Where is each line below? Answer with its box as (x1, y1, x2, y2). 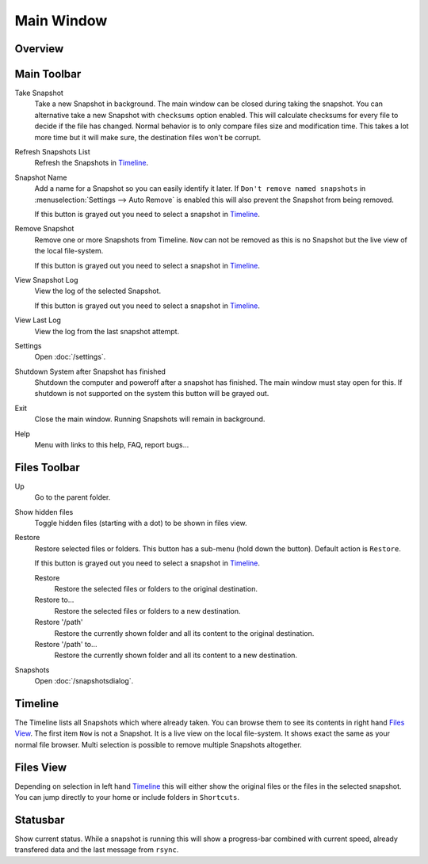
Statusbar (14, 813, 65, 827)
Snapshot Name (14, 173, 67, 182)
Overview (14, 42, 64, 55)
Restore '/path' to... (34, 640, 98, 649)
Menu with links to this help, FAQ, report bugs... (34, 440, 189, 450)
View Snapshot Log (14, 275, 78, 284)
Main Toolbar (14, 67, 82, 81)
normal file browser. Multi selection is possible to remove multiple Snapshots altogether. (14, 740, 303, 749)
